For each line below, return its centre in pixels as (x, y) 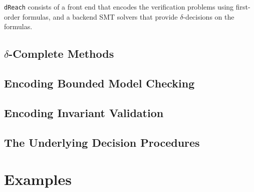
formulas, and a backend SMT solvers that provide (100, 16)
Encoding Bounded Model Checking (99, 83)
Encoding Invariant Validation (84, 112)
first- (243, 7)
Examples (38, 179)
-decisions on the (209, 16)
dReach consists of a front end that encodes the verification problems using (119, 7)
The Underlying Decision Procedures (102, 142)
